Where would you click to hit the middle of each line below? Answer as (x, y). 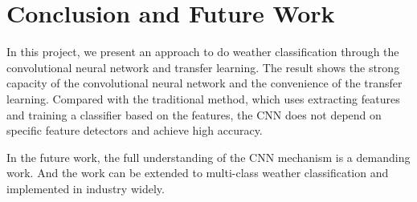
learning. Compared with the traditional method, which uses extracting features (203, 98)
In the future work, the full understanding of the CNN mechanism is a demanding (208, 157)
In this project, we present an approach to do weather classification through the (203, 52)
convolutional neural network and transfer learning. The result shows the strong (203, 67)
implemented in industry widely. (86, 188)
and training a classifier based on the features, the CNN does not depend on (194, 114)
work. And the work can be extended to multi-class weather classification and (198, 173)
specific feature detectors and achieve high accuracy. (135, 130)
